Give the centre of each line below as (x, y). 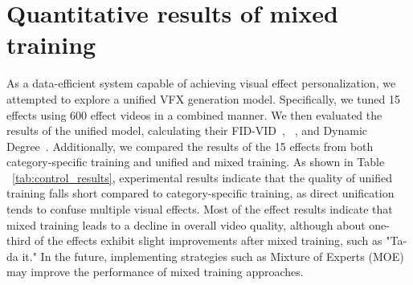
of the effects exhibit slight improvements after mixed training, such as (209, 240)
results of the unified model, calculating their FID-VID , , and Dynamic (187, 130)
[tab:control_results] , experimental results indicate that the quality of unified (202, 177)
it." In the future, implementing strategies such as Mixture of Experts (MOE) (213, 256)
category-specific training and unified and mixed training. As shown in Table (196, 162)
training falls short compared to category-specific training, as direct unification (200, 193)
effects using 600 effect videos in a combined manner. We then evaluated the (194, 114)
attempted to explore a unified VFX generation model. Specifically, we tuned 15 (203, 98)
